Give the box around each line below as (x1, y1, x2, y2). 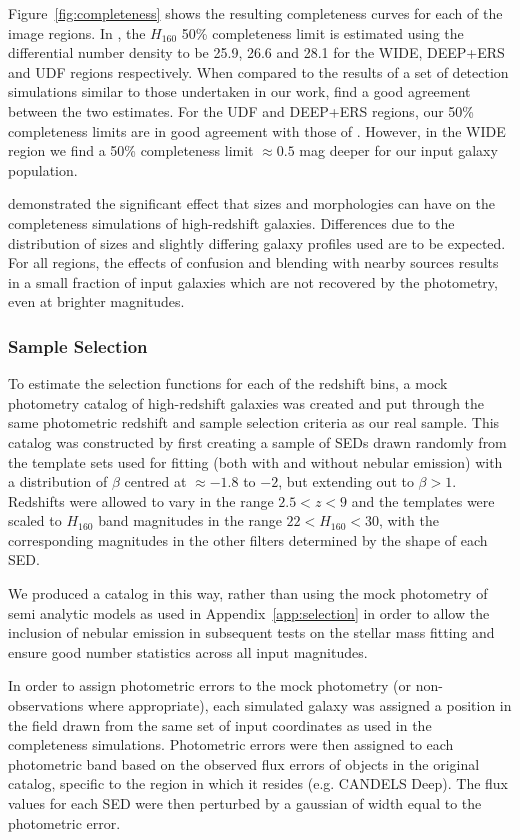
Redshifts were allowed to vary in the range (8, 490, 274, 511)
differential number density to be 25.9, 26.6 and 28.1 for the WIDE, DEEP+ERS (8, 42, 505, 63)
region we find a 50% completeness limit (8, 140, 254, 161)
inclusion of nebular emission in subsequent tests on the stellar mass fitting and (8, 622, 495, 643)
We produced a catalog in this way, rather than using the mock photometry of (8, 583, 488, 604)
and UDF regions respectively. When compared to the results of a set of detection (8, 61, 509, 82)
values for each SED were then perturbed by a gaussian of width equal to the (8, 793, 482, 813)
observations (8, 695, 84, 716)
